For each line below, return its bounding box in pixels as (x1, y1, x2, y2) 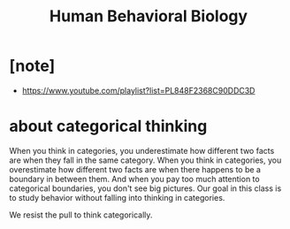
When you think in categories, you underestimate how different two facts (9, 145, 275, 156)
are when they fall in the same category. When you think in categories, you (9, 155, 282, 165)
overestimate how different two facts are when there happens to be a (9, 164, 261, 174)
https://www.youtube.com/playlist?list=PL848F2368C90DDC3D (21, 85, 256, 95)
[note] (9, 56, 56, 76)
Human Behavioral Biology (49, 6, 248, 27)
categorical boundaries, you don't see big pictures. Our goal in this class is (9, 183, 282, 194)
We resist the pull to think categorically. (9, 210, 153, 220)
